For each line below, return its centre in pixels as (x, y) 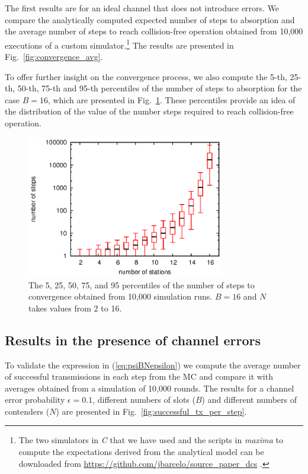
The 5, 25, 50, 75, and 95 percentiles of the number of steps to (142, 284)
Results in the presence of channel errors (133, 340)
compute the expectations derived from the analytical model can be (141, 452)
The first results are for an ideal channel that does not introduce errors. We (142, 8)
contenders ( (27, 411)
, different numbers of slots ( (144, 400)
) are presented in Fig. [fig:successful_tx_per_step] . (151, 411)
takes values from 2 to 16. (75, 308)
